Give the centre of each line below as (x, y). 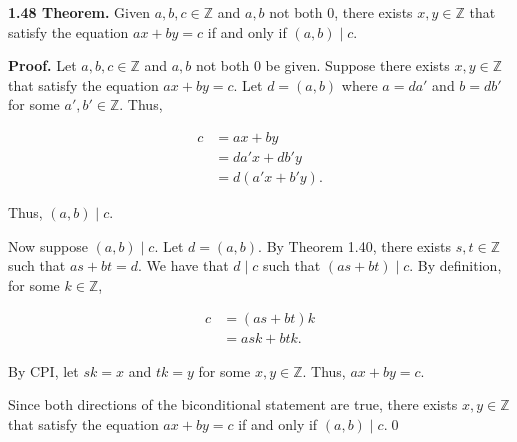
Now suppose (48, 245)
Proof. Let (42, 65)
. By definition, (455, 265)
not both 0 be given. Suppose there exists (322, 65)
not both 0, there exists (341, 12)
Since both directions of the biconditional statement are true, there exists (233, 404)
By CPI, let (43, 370)
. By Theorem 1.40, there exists (354, 245)
